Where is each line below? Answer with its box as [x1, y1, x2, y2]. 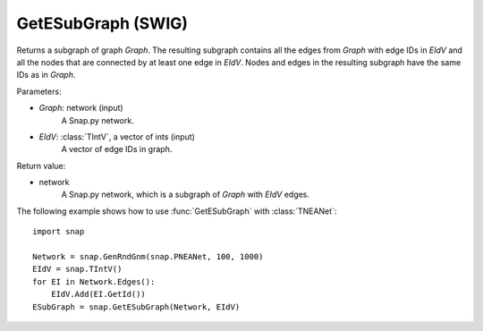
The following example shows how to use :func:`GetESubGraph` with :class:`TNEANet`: [16, 206, 337, 216]
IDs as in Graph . [16, 70, 76, 81]
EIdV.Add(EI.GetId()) [50, 289, 147, 300]
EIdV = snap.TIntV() [32, 264, 123, 275]
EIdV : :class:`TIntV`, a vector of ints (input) [38, 131, 196, 142]
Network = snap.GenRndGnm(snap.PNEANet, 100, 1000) [32, 251, 264, 262]
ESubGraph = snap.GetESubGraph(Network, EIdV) [32, 301, 241, 312]
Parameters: [16, 86, 62, 97]
